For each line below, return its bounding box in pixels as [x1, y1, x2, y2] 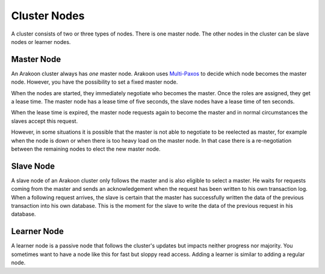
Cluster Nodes [11, 9, 85, 22]
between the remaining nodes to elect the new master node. [11, 145, 161, 152]
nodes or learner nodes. [11, 38, 71, 45]
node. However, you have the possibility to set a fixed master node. [11, 78, 178, 86]
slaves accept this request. [11, 117, 78, 125]
